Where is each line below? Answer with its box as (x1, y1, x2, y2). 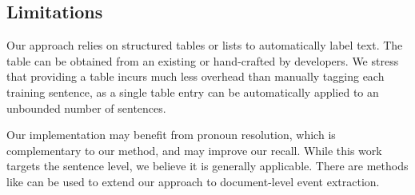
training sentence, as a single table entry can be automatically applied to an (6, 83, 379, 100)
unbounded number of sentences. (6, 99, 166, 116)
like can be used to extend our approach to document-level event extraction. (6, 173, 380, 189)
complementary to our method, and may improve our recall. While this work (6, 141, 382, 158)
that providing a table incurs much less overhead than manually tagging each (6, 68, 385, 85)
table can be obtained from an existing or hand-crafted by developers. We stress (6, 52, 399, 69)
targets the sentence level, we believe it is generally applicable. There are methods (6, 157, 409, 174)
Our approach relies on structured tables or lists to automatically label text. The (6, 37, 403, 54)
